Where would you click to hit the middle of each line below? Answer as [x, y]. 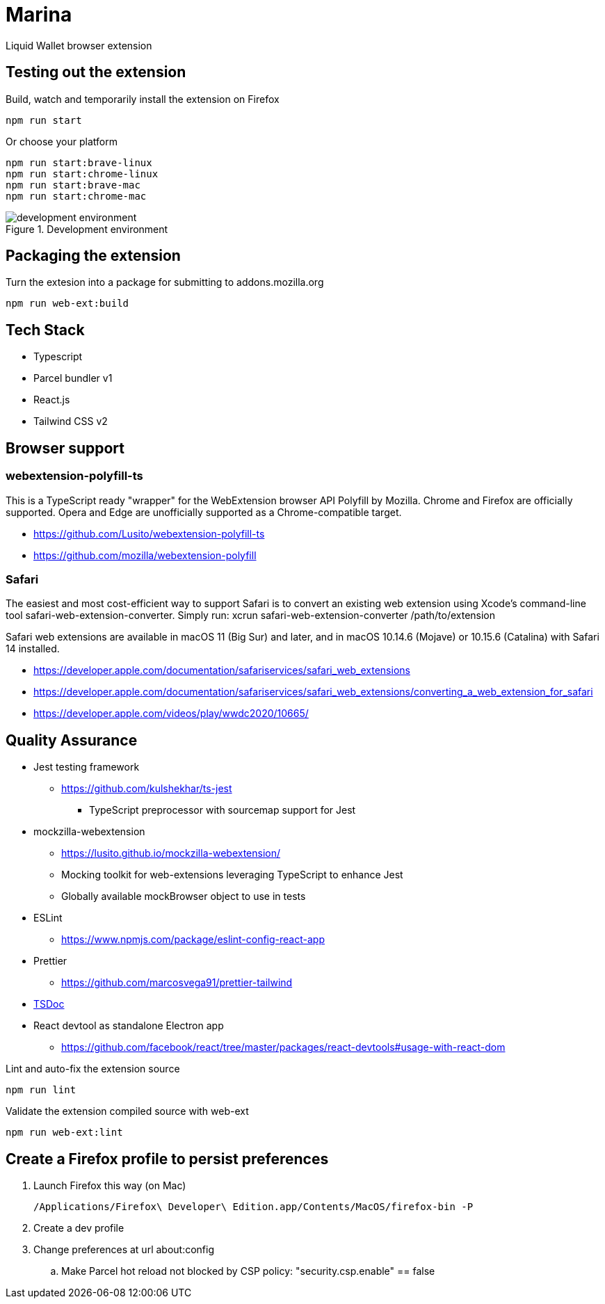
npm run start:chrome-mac [76, 196]
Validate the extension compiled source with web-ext [127, 1111]
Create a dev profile [79, 1227]
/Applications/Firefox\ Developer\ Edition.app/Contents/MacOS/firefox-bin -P [253, 1206]
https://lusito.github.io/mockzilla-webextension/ [171, 853]
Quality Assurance [72, 740]
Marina [39, 15]
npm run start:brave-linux [79, 162]
